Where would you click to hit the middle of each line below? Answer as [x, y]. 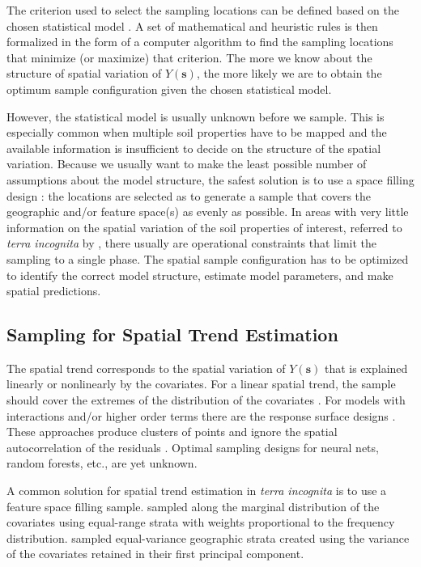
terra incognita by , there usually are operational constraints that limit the [192, 243]
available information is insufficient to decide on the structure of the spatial [194, 148]
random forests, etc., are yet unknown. [102, 463]
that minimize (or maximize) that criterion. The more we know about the [189, 57]
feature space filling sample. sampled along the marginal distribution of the [193, 506]
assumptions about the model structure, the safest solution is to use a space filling [210, 179]
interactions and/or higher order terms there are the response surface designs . [201, 415]
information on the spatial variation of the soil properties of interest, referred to [204, 227]
